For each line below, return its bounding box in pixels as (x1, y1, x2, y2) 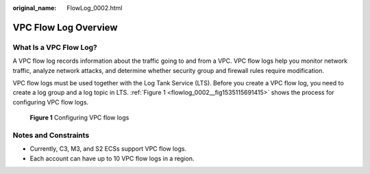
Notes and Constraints (12, 130, 90, 140)
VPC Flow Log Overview (12, 21, 118, 33)
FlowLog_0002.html (66, 4, 123, 12)
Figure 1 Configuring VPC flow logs (29, 113, 129, 122)
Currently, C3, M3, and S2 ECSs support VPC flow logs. (29, 145, 187, 153)
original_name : (12, 4, 57, 12)
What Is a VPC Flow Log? (12, 42, 97, 52)
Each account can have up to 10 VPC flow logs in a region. (29, 154, 195, 162)
